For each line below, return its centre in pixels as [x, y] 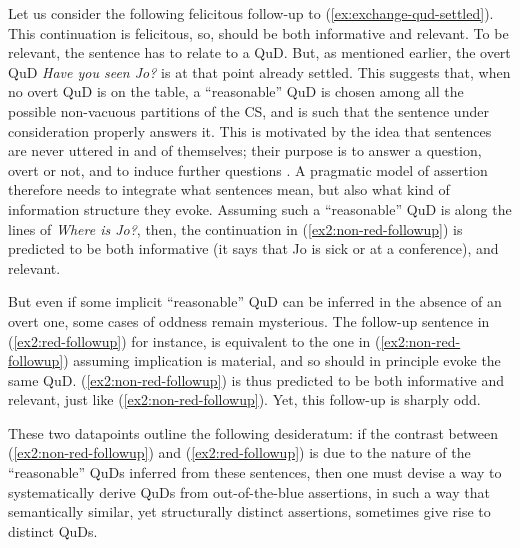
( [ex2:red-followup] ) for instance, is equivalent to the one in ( [194, 340]
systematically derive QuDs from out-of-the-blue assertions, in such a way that [249, 491]
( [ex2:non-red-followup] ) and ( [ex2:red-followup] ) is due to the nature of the [239, 452]
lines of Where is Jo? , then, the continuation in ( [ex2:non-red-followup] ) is [235, 228]
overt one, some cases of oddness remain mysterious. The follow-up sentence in [249, 320]
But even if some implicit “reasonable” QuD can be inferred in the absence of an [255, 301]
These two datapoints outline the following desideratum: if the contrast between [253, 432]
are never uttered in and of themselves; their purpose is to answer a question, [245, 150]
